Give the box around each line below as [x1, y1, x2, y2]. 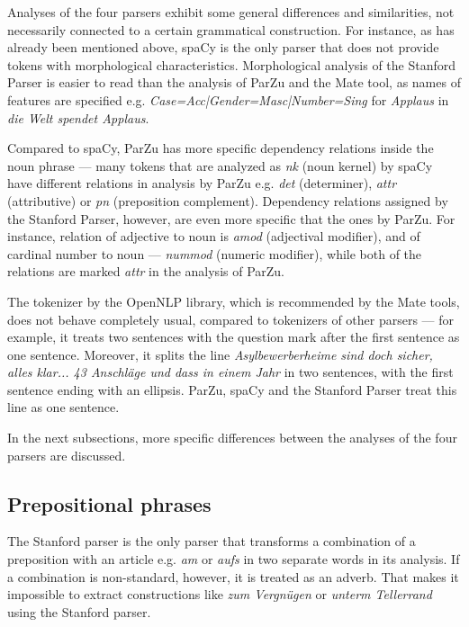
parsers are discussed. [7, 445, 126, 464]
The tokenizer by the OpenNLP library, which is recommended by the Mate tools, [7, 291, 460, 310]
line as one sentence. [7, 398, 120, 417]
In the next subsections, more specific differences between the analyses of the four [7, 428, 457, 447]
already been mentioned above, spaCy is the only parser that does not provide [7, 38, 439, 57]
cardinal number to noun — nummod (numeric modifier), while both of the [7, 244, 422, 263]
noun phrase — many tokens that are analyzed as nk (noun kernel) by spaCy [7, 156, 433, 175]
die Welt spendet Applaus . [7, 108, 149, 127]
